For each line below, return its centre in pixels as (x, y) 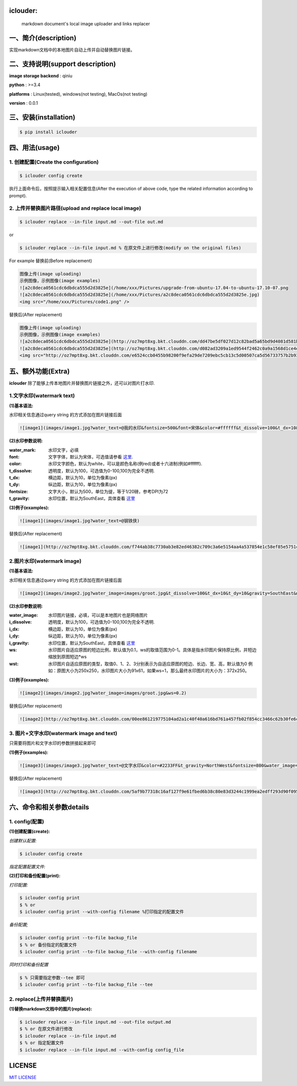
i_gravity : (19, 643)
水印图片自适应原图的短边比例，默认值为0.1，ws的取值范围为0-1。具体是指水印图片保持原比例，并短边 (152, 650)
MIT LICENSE (23, 1078)
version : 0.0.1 (24, 103)
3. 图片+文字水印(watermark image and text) (63, 733)
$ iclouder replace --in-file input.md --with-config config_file (102, 1050)
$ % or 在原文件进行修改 (46, 1029)
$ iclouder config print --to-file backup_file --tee (86, 985)
